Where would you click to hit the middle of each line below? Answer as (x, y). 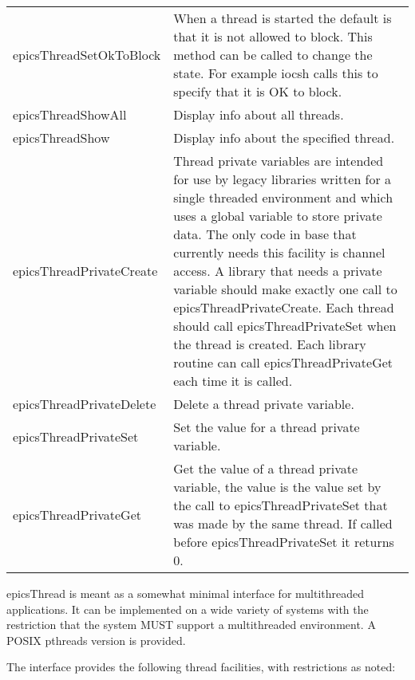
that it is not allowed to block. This (273, 36)
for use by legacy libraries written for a (283, 179)
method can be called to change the (273, 55)
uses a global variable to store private (278, 216)
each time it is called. (233, 381)
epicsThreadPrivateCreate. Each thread (284, 307)
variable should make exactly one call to (285, 289)
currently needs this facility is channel (279, 252)
